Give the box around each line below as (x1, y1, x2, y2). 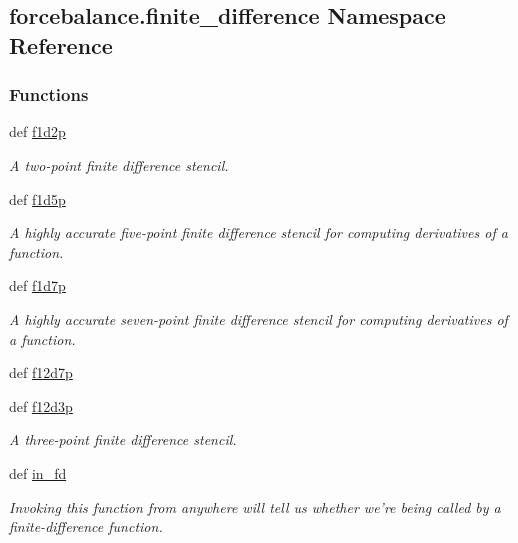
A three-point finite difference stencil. (9, 429, 237, 450)
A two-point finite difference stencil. (9, 154, 229, 175)
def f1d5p (9, 188, 66, 209)
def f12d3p (9, 395, 73, 416)
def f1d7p (9, 275, 66, 296)
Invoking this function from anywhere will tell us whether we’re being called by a (9, 496, 501, 517)
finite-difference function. (9, 516, 163, 537)
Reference (9, 29, 113, 60)
